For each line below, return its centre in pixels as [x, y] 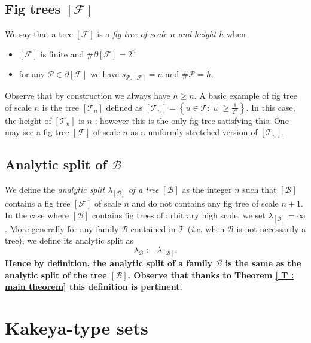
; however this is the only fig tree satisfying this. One [192, 120]
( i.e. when [206, 228]
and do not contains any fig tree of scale [205, 203]
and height [197, 34]
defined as [124, 107]
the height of [28, 120]
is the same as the [263, 263]
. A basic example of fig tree [246, 95]
